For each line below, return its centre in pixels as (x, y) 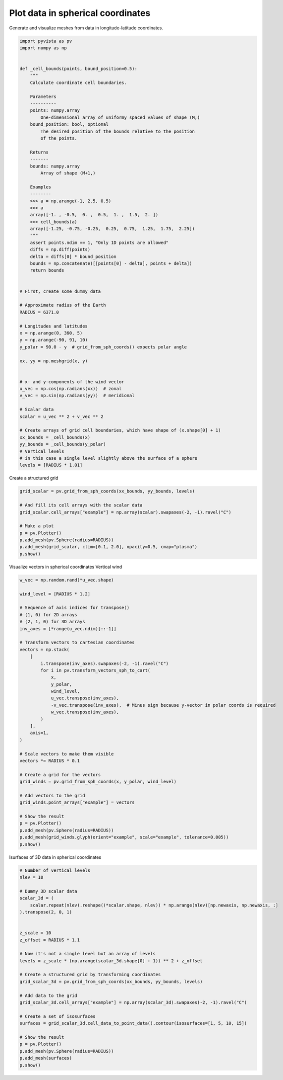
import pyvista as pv (46, 41)
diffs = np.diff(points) (60, 249)
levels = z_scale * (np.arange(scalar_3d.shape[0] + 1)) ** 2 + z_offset (111, 961)
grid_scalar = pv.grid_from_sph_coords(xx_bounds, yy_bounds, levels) (107, 491)
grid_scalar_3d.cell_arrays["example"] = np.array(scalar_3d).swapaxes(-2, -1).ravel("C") (133, 1002)
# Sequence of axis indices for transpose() (75, 608)
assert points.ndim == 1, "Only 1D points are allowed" (99, 243)
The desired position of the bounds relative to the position (118, 131)
